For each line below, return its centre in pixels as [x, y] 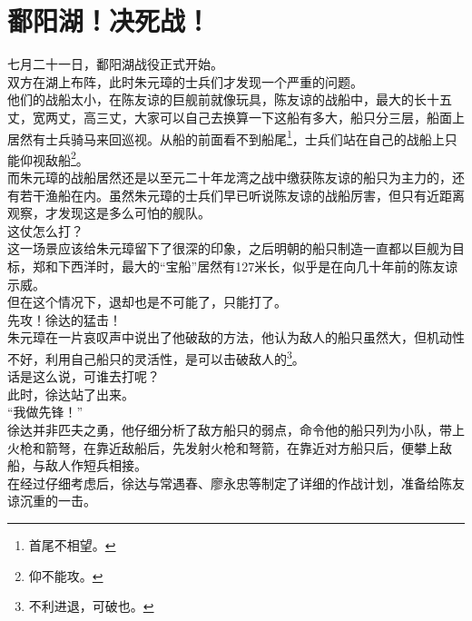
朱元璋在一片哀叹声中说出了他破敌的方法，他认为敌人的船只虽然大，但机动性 [236, 337]
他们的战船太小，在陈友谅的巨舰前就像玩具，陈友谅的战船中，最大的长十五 [230, 99]
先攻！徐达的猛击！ [64, 319]
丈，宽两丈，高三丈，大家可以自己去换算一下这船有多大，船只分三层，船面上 [236, 117]
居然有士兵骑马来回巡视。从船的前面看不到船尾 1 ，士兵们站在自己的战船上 [226, 137]
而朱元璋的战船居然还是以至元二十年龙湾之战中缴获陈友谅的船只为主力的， [230, 177]
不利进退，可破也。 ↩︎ [91, 606]
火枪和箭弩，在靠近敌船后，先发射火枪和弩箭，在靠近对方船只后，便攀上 [223, 447]
